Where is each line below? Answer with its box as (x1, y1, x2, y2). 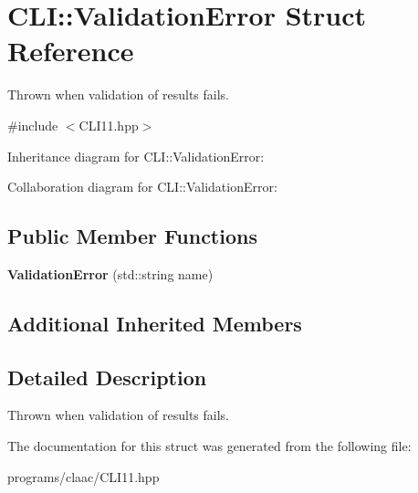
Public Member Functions (7, 222, 257, 250)
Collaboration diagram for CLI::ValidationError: (7, 177, 277, 196)
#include (7, 115, 58, 134)
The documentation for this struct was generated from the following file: (7, 436, 412, 456)
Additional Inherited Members (7, 309, 302, 337)
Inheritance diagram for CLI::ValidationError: (7, 146, 265, 165)
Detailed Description (7, 362, 207, 391)
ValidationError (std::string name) (7, 264, 214, 283)
